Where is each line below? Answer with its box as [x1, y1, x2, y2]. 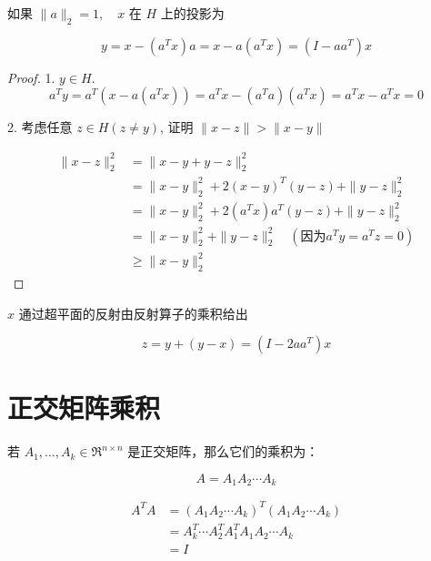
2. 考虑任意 [7, 117, 73, 137]
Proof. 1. [7, 67, 55, 87]
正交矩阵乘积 [7, 389, 161, 426]
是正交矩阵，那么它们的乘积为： [127, 442, 319, 461]
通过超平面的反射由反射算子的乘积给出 [18, 303, 248, 322]
